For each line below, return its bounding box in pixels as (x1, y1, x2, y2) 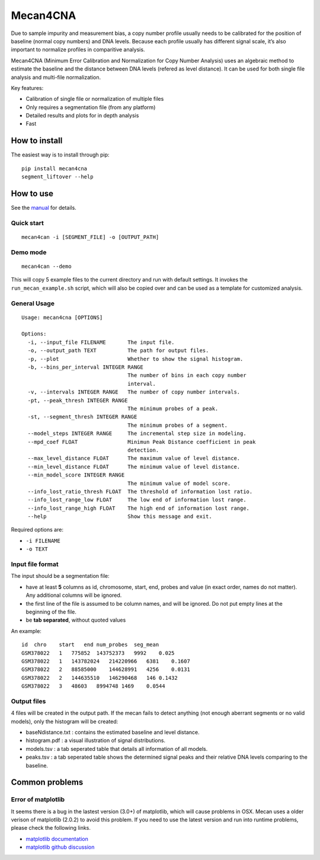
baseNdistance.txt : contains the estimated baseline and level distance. (25, 728, 200, 736)
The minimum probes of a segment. (127, 421, 228, 429)
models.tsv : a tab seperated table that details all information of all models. (25, 745, 208, 752)
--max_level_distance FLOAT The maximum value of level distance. (27, 455, 241, 462)
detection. (127, 446, 159, 453)
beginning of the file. (25, 608, 77, 615)
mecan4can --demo (21, 263, 72, 270)
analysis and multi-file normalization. (11, 73, 101, 81)
